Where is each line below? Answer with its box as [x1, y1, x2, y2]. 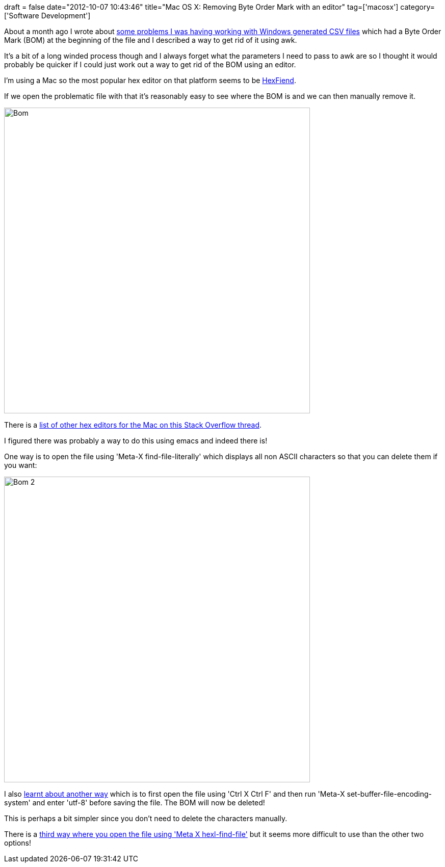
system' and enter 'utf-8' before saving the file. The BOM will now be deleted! [4, 798, 265, 807]
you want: [4, 461, 37, 469]
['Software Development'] [4, 11, 91, 20]
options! [4, 838, 32, 847]
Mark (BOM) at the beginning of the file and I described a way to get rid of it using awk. [4, 36, 297, 44]
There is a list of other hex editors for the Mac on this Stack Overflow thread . [4, 421, 262, 429]
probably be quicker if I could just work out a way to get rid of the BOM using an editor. [4, 60, 296, 69]
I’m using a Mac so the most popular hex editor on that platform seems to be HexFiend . [4, 76, 296, 85]
